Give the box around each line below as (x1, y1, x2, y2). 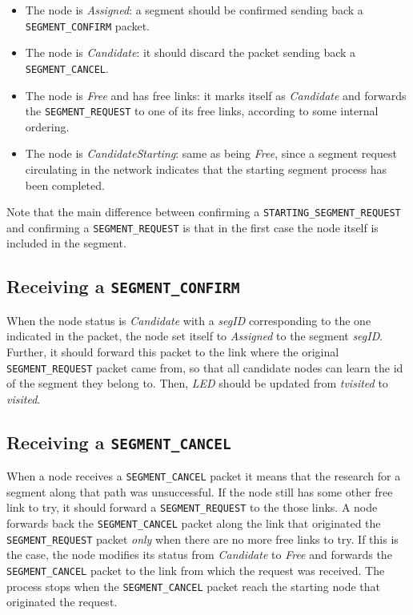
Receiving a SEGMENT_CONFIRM (6, 274, 240, 299)
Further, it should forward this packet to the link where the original (6, 344, 339, 360)
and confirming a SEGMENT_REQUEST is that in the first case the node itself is (6, 219, 379, 235)
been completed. (25, 176, 105, 193)
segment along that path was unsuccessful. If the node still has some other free (6, 483, 393, 500)
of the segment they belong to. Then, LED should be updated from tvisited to (6, 375, 388, 392)
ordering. (25, 118, 70, 135)
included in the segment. (6, 235, 126, 251)
